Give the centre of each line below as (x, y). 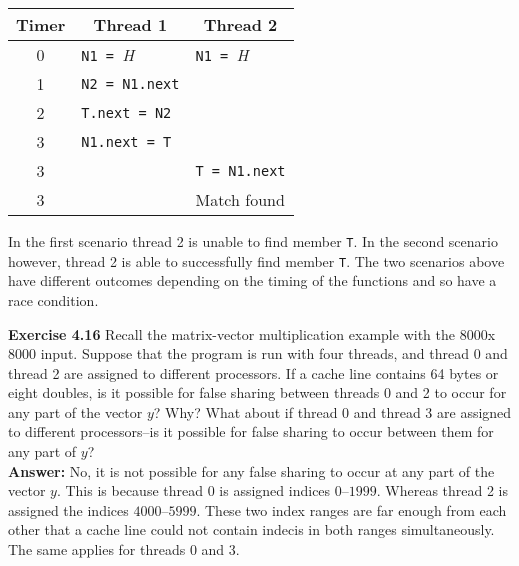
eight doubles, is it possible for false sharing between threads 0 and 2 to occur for (257, 392)
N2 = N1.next (130, 83)
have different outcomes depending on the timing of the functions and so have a (252, 280)
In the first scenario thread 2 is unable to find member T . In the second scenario (253, 241)
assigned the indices (68, 509)
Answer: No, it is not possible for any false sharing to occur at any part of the (251, 470)
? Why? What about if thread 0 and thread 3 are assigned (332, 411)
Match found (240, 199)
